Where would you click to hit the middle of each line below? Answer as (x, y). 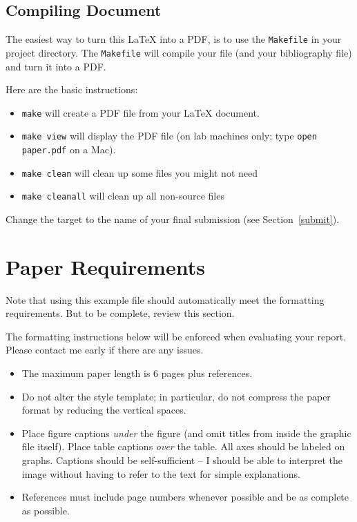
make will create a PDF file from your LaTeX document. (141, 112)
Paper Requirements (105, 266)
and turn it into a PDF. (56, 66)
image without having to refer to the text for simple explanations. (161, 473)
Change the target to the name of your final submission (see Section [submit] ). (173, 219)
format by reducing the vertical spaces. (104, 410)
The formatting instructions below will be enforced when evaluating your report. (176, 336)
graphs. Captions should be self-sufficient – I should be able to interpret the (182, 460)
